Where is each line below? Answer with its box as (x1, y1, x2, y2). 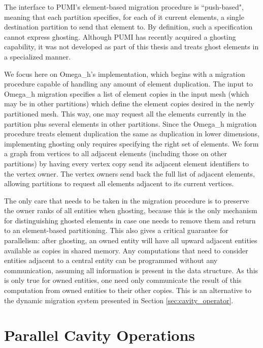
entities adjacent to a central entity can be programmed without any (4, 255, 218, 266)
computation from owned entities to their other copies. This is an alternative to (4, 285, 251, 296)
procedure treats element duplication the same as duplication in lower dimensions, (4, 128, 259, 139)
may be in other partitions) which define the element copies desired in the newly (4, 98, 254, 109)
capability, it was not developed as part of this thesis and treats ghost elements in (4, 41, 259, 52)
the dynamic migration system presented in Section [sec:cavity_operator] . (4, 295, 234, 305)
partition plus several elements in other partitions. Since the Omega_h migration (4, 118, 257, 129)
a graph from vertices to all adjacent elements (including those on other (4, 148, 227, 159)
